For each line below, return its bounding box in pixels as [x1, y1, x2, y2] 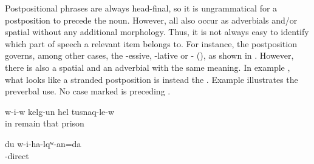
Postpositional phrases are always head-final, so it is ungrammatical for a [5, 2, 278, 14]
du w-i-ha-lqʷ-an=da [5, 137, 81, 149]
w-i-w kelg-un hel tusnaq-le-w [5, 105, 115, 117]
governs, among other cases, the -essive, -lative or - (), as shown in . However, [5, 49, 294, 62]
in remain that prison [5, 117, 84, 130]
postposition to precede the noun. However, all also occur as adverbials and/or [5, 13, 298, 26]
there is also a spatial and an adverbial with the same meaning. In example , [5, 61, 290, 73]
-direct [5, 149, 29, 162]
